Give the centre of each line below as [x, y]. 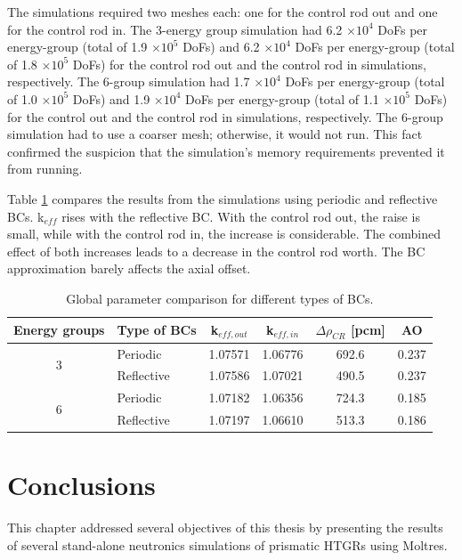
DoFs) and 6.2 [221, 47]
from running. [45, 169]
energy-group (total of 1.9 [77, 47]
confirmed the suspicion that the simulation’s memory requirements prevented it [226, 151]
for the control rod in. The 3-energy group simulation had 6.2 [175, 29]
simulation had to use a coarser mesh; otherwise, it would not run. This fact [215, 134]
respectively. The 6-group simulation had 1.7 [129, 81]
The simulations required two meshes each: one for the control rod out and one [223, 12]
